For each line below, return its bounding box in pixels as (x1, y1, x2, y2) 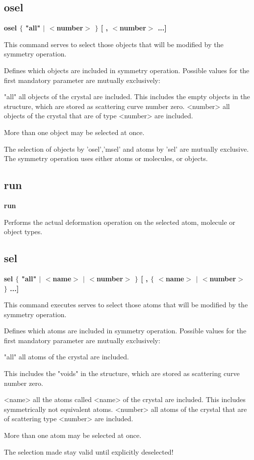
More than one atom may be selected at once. (4, 430, 142, 440)
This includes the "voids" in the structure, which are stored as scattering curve (4, 368, 240, 379)
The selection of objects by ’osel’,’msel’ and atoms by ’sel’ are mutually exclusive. (4, 143, 249, 154)
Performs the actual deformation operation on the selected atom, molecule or (4, 216, 235, 227)
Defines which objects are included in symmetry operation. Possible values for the (4, 65, 250, 75)
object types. (4, 226, 43, 237)
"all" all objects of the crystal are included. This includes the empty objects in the (4, 91, 250, 102)
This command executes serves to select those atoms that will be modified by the (4, 299, 248, 310)
